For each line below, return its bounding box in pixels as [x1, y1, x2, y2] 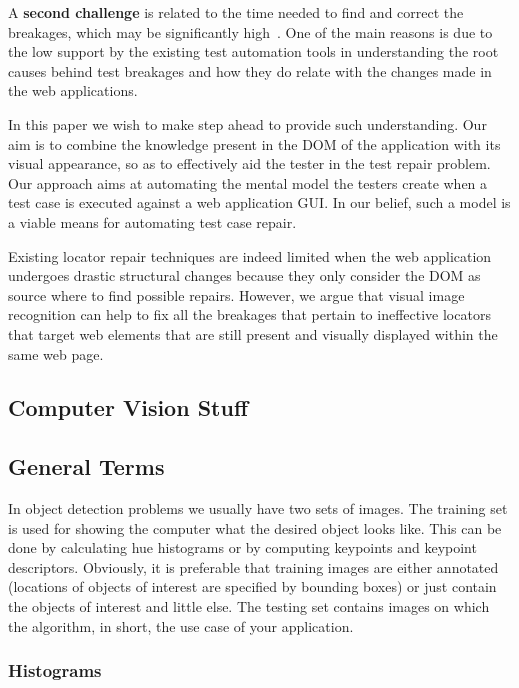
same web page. [8, 343, 104, 364]
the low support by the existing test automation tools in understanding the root [8, 41, 499, 62]
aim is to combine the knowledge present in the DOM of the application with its [8, 133, 501, 154]
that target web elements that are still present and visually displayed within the [8, 323, 498, 344]
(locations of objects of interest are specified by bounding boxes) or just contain [8, 576, 497, 597]
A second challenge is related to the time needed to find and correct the [8, 2, 464, 22]
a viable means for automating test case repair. [8, 211, 297, 232]
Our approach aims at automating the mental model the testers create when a [8, 172, 488, 193]
